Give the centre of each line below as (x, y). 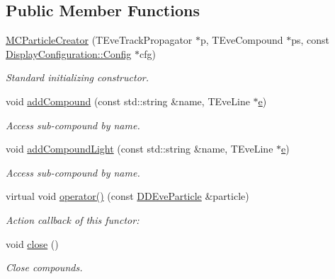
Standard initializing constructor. (77, 77)
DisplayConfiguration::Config (69, 53)
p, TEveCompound (242, 40)
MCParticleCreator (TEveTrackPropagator (99, 40)
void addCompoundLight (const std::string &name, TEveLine (140, 149)
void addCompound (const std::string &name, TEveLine (128, 101)
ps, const (310, 40)
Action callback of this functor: (73, 219)
